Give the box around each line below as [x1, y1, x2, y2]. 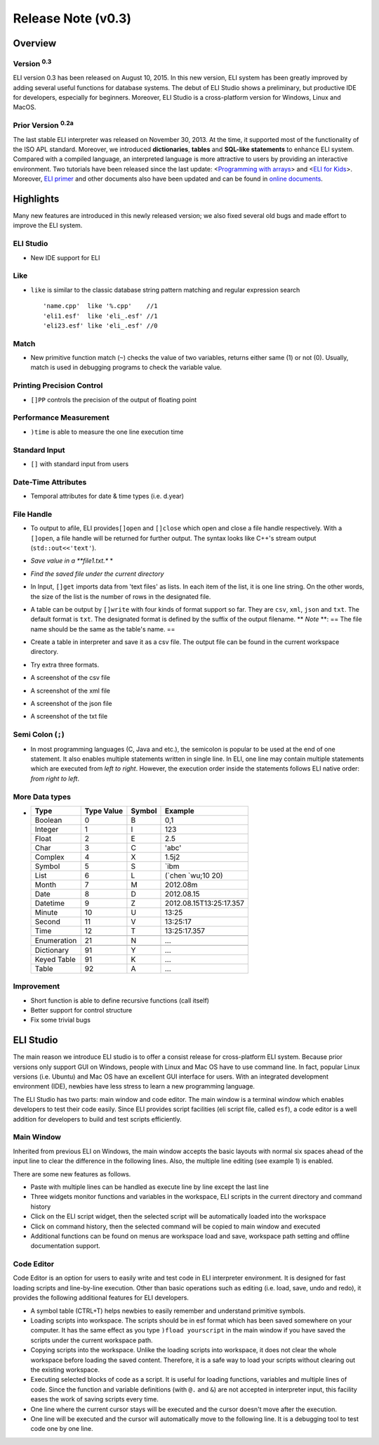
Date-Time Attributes [13, 477, 87, 487]
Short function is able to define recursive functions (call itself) [30, 996, 210, 1005]
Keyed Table [34, 954, 77, 964]
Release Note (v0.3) [13, 11, 132, 26]
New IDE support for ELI [30, 253, 100, 262]
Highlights [13, 193, 60, 205]
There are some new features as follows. [13, 1169, 131, 1178]
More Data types [13, 792, 72, 802]
